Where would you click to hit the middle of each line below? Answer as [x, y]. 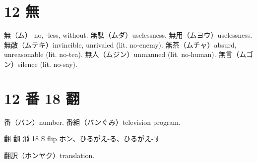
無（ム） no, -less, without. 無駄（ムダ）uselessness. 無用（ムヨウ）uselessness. [128, 35]
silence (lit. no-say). [47, 64]
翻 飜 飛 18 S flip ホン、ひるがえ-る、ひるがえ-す [82, 138]
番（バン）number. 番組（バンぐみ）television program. [92, 122]
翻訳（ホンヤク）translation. [49, 155]
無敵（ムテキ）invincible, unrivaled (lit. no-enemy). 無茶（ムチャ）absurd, [120, 44]
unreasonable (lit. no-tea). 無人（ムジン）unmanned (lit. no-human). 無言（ [122, 54]
